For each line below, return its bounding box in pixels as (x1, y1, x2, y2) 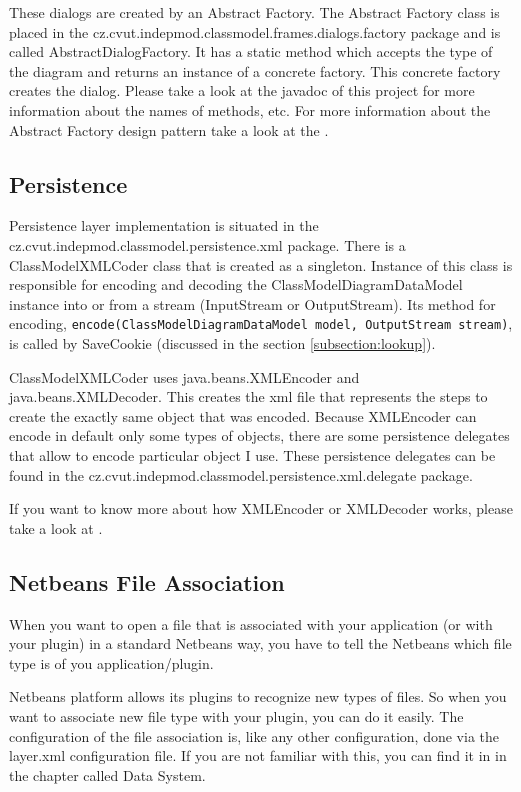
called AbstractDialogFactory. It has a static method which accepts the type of (9, 41, 493, 62)
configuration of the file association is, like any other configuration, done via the (9, 725, 499, 746)
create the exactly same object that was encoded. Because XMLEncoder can (9, 405, 477, 426)
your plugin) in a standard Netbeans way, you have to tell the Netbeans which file (9, 633, 512, 654)
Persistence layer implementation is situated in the (9, 215, 319, 236)
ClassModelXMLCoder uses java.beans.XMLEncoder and (9, 366, 360, 387)
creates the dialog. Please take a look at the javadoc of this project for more (9, 80, 475, 101)
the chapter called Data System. (9, 764, 206, 785)
